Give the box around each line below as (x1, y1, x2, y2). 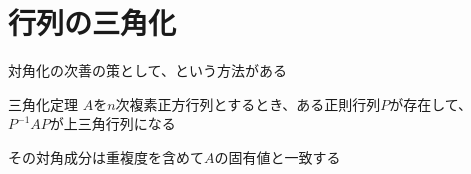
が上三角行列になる (49, 113, 176, 134)
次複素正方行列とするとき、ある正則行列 (115, 93, 381, 114)
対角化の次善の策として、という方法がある (8, 60, 287, 81)
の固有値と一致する (214, 146, 341, 167)
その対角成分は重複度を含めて (8, 146, 204, 167)
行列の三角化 (8, 2, 177, 43)
